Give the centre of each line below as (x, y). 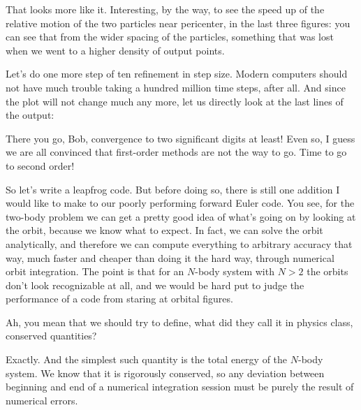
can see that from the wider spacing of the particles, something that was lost (170, 37)
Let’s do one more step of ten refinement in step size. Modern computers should (177, 74)
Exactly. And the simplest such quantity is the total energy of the (147, 359)
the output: (30, 115)
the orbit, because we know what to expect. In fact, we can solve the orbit (164, 230)
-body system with (235, 271)
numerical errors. (42, 400)
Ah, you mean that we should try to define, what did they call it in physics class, (179, 322)
